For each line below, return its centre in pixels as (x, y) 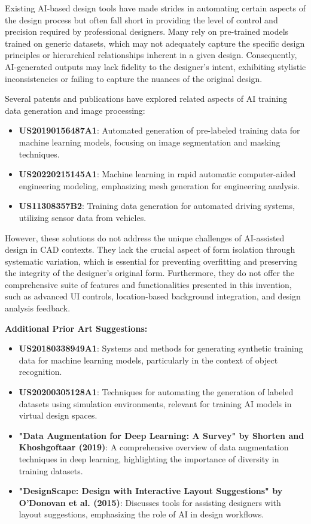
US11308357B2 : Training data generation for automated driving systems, (157, 206)
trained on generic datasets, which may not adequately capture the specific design (155, 43)
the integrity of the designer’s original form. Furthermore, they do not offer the (150, 273)
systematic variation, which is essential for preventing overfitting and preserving (151, 261)
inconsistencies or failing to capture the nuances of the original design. (134, 78)
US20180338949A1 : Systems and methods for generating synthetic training (161, 348)
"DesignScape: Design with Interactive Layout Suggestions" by (151, 491)
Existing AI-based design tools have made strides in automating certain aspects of (155, 8)
